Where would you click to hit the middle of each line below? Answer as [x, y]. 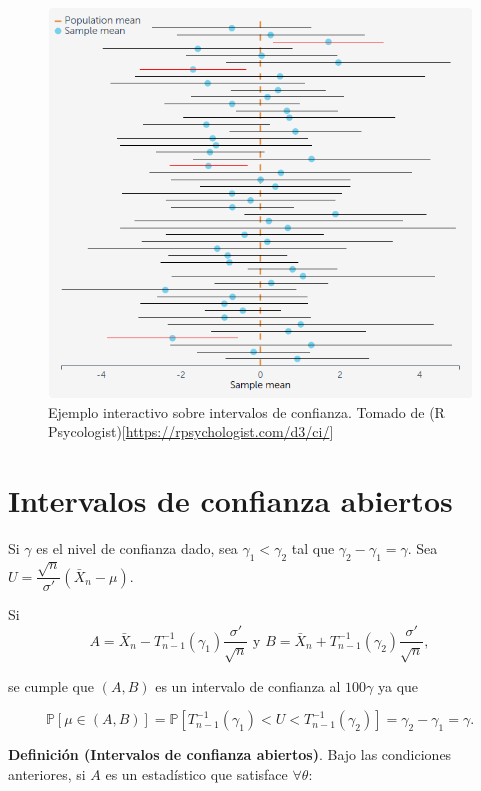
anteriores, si [47, 774]
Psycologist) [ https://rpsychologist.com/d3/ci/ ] [191, 431]
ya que [398, 685]
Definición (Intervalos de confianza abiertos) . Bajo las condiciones [230, 754]
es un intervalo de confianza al [248, 685]
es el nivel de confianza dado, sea [137, 548]
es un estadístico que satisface [196, 774]
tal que [313, 548]
